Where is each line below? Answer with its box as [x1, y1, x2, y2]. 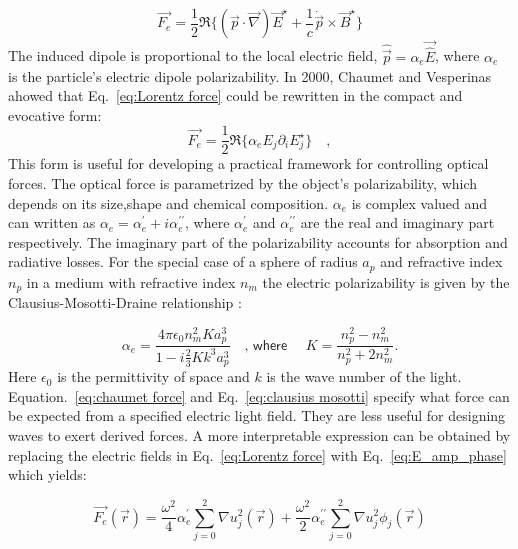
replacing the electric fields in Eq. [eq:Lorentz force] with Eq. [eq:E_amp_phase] [8, 444, 507, 465]
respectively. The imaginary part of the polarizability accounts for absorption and [8, 231, 508, 252]
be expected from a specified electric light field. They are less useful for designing [8, 405, 506, 426]
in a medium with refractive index [26, 271, 236, 292]
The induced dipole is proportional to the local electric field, [8, 45, 378, 66]
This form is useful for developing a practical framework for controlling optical [8, 153, 489, 174]
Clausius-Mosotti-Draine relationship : [8, 292, 242, 313]
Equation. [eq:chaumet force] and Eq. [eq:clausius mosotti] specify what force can [8, 385, 510, 406]
